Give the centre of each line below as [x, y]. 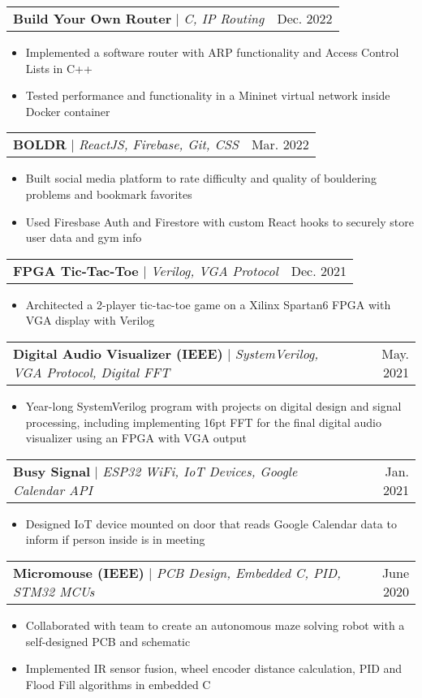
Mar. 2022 [280, 144]
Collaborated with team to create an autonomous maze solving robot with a [215, 625]
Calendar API [53, 489]
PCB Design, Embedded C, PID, [248, 572]
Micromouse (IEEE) [79, 572]
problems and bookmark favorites [109, 194]
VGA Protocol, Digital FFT [92, 372]
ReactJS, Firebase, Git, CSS [159, 144]
